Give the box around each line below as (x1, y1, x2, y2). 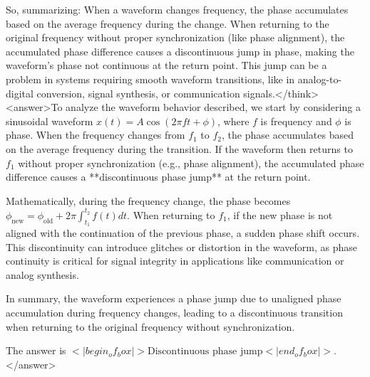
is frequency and (260, 113, 332, 128)
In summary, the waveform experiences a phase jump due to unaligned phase (6, 291, 341, 306)
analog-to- (297, 71, 342, 86)
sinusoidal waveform (6, 113, 93, 128)
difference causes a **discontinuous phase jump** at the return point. (6, 169, 311, 184)
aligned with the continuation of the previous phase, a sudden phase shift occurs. (6, 225, 360, 240)
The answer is (6, 343, 66, 358)
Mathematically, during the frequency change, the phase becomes (6, 193, 291, 208)
